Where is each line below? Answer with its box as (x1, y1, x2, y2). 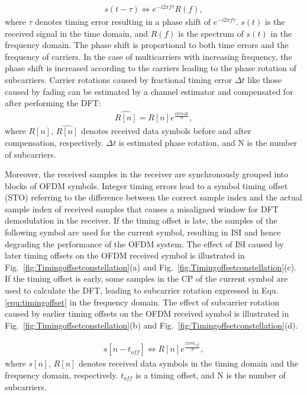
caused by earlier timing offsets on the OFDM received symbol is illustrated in (5, 307, 289, 320)
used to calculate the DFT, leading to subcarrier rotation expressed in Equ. (5, 284, 279, 297)
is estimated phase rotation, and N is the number (118, 136, 298, 148)
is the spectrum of (178, 27, 244, 39)
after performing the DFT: (5, 97, 101, 109)
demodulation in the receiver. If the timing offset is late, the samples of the (5, 214, 277, 227)
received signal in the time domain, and (5, 27, 148, 39)
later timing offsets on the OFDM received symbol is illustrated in (5, 249, 245, 262)
